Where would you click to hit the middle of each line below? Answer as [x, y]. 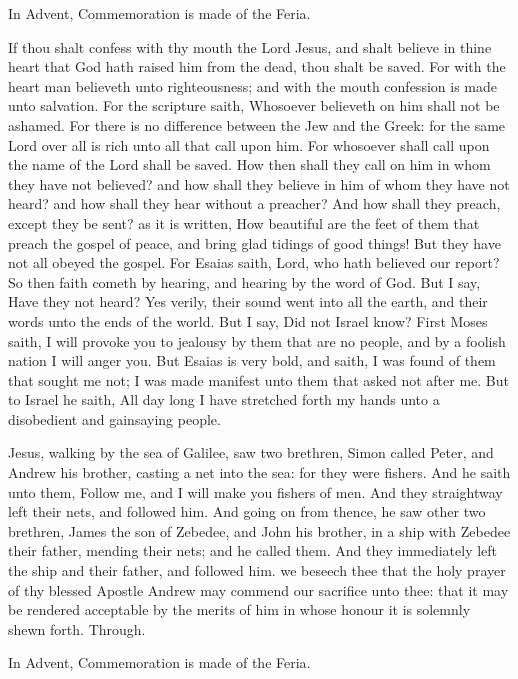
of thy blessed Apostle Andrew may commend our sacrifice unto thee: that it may [258, 589]
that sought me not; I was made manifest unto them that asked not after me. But [258, 379]
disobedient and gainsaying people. [114, 418]
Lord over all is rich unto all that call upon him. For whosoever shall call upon [249, 144]
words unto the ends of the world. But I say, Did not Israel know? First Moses [248, 320]
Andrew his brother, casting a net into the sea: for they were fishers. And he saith [259, 472]
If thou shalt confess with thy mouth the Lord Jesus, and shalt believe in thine [250, 46]
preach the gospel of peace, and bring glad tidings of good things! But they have [254, 242]
